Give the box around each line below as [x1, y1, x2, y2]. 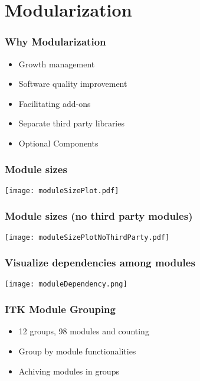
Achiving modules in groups [18, 364, 119, 377]
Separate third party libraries [18, 117, 124, 129]
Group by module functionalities [18, 345, 136, 357]
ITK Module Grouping [5, 302, 116, 317]
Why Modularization [5, 34, 106, 49]
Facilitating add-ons [18, 97, 91, 109]
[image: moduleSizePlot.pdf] [5, 186, 119, 195]
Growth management [18, 57, 95, 70]
